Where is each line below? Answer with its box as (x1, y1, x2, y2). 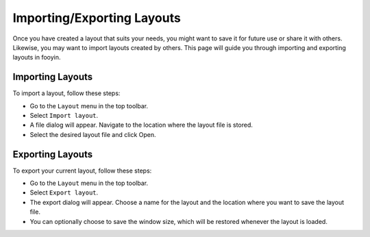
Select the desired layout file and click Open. (29, 130, 157, 138)
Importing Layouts (12, 71, 93, 83)
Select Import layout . (29, 112, 99, 120)
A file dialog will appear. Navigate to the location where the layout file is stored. (29, 121, 254, 129)
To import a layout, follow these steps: (12, 89, 121, 97)
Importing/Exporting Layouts (12, 10, 181, 25)
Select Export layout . (29, 188, 99, 197)
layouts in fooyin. (12, 53, 61, 62)
